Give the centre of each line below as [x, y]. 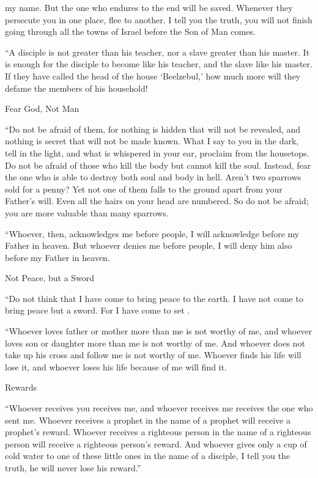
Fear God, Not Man [42, 108]
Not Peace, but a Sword [50, 278]
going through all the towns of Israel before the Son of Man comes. [130, 31]
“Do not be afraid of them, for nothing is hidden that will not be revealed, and [153, 129]
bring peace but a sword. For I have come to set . [98, 310]
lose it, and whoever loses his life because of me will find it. [116, 366]
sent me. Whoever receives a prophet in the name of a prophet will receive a [148, 420]
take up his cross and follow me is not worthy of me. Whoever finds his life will [153, 355]
